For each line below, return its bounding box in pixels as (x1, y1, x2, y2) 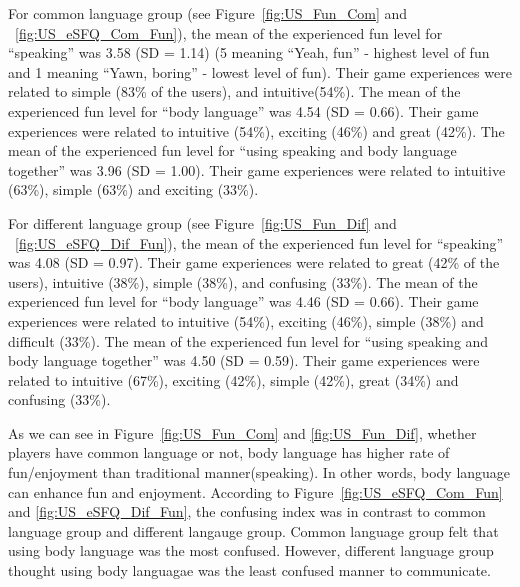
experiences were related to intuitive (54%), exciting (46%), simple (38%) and (8, 310, 484, 331)
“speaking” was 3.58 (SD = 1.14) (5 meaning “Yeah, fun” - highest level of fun (8, 42, 490, 63)
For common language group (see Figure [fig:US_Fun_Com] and (8, 3, 408, 23)
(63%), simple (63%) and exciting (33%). (8, 179, 259, 200)
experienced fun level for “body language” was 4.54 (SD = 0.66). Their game (8, 100, 479, 121)
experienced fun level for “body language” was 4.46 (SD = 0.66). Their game (8, 291, 479, 312)
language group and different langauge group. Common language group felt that (8, 520, 499, 541)
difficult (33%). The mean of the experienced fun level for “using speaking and (8, 330, 489, 351)
